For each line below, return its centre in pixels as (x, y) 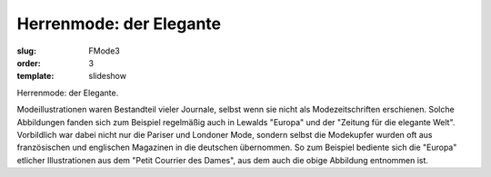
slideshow (108, 76)
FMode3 (104, 51)
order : (29, 63)
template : (35, 76)
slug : (26, 51)
